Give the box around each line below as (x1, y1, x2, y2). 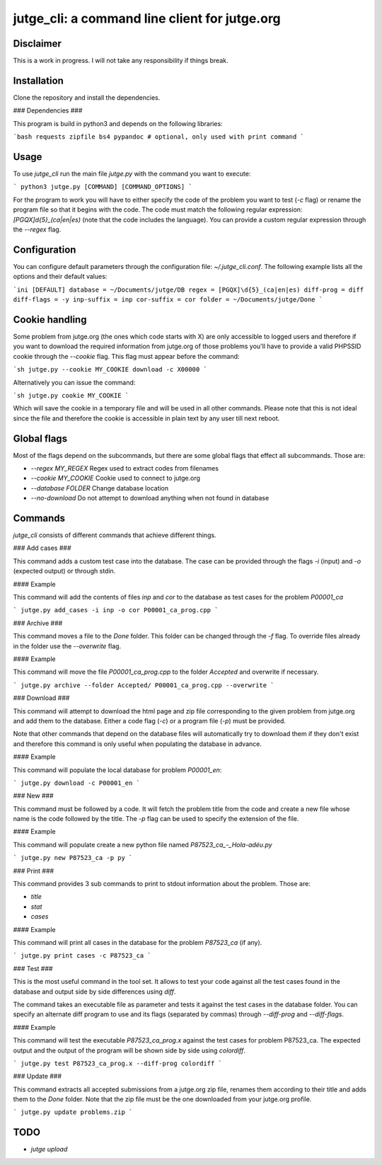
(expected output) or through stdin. (13, 567, 116, 575)
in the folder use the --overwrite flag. (13, 641, 122, 650)
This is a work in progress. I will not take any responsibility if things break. (13, 57, 229, 65)
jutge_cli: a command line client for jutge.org (13, 11, 281, 26)
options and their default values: (13, 272, 108, 281)
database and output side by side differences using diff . (13, 987, 176, 996)
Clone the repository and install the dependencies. (13, 93, 161, 102)
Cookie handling (13, 314, 87, 326)
